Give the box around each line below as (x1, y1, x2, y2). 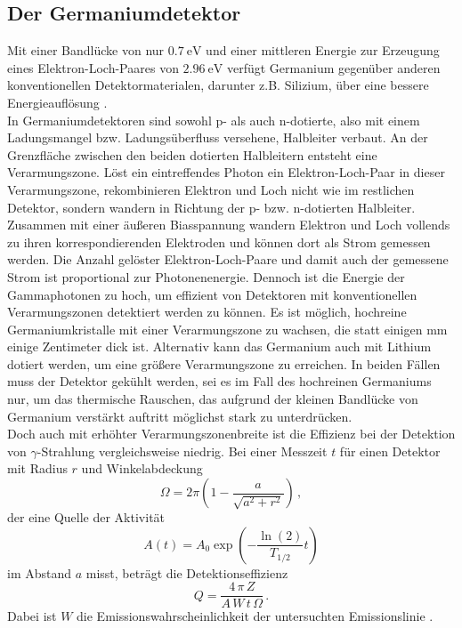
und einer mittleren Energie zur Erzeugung (206, 41, 440, 60)
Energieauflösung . (7, 93, 108, 111)
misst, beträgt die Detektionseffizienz (85, 563, 288, 582)
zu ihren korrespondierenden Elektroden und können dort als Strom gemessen (7, 232, 431, 251)
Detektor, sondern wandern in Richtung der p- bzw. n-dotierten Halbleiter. (7, 197, 416, 216)
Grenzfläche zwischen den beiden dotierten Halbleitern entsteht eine (7, 145, 377, 164)
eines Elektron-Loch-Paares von (7, 58, 179, 76)
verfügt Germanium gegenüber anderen (226, 58, 441, 76)
